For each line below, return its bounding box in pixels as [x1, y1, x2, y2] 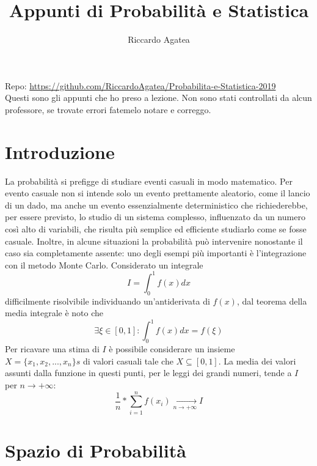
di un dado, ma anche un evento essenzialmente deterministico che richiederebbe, [5, 198, 308, 211]
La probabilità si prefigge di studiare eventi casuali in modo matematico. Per [5, 174, 293, 187]
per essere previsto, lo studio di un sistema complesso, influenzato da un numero [5, 210, 305, 223]
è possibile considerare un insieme [109, 342, 235, 355]
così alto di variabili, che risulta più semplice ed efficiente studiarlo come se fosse [5, 223, 307, 235]
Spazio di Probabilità [5, 437, 186, 462]
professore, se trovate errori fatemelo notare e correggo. [5, 103, 211, 116]
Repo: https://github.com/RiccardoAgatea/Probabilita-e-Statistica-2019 [5, 79, 276, 92]
